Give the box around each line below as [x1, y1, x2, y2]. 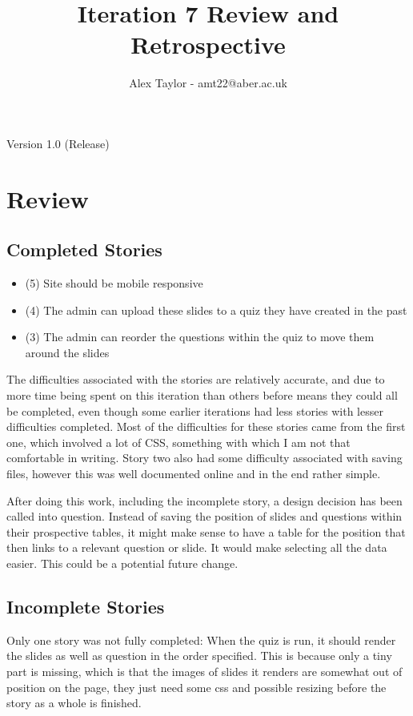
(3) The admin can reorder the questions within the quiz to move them [25, 328, 375, 345]
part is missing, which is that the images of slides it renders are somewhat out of [6, 662, 403, 679]
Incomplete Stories [6, 593, 165, 618]
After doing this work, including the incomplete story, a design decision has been [6, 492, 403, 509]
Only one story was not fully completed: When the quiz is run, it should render [6, 631, 396, 648]
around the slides [25, 344, 110, 360]
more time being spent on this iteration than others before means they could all [6, 387, 398, 404]
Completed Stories [6, 237, 162, 262]
